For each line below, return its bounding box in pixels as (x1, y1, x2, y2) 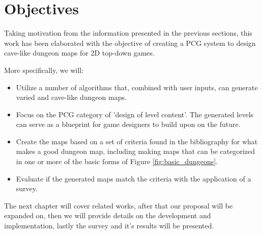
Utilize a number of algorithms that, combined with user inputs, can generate (16, 82, 258, 92)
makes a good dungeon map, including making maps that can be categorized (16, 146, 255, 157)
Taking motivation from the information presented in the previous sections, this (4, 28, 252, 38)
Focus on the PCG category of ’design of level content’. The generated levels (16, 109, 254, 119)
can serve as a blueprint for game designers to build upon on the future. (16, 119, 241, 129)
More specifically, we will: (4, 64, 84, 75)
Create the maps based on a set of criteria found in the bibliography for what (16, 136, 258, 146)
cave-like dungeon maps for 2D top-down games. (4, 47, 155, 58)
